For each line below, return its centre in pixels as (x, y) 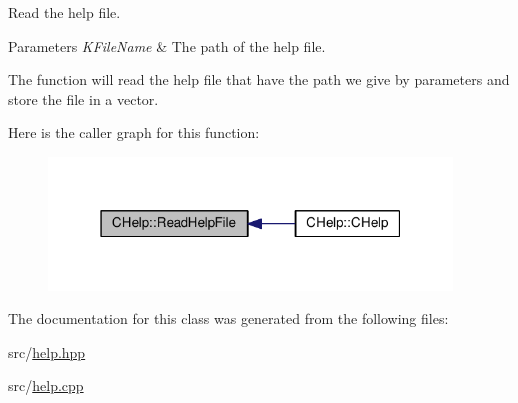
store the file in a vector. (83, 98)
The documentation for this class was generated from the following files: (228, 318)
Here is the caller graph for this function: (134, 132)
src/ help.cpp (46, 385)
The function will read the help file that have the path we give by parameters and (259, 79)
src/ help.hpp (47, 351)
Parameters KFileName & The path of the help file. (167, 45)
